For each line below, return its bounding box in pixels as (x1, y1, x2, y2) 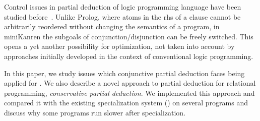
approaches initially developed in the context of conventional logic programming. (4, 50, 253, 61)
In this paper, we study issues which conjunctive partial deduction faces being (4, 68, 245, 78)
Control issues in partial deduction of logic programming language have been (4, 2, 241, 12)
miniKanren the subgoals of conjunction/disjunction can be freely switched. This (4, 31, 253, 41)
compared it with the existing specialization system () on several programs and (4, 97, 248, 108)
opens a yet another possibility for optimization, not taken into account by (4, 41, 235, 51)
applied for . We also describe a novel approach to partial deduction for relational (4, 78, 256, 88)
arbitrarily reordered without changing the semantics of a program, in (4, 21, 220, 32)
